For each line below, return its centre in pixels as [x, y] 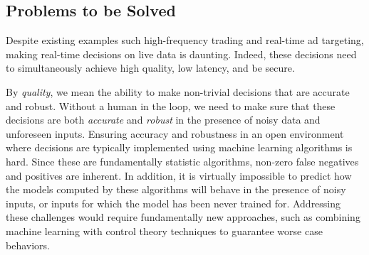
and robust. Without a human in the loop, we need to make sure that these [171, 105]
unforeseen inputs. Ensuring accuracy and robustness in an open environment [175, 133]
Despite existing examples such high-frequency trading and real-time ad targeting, [185, 40]
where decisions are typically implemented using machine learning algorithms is [179, 147]
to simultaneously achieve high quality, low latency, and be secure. [150, 68]
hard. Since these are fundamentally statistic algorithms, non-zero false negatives [182, 161]
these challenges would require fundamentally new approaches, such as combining [183, 217]
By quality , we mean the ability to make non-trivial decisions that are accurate [178, 91]
